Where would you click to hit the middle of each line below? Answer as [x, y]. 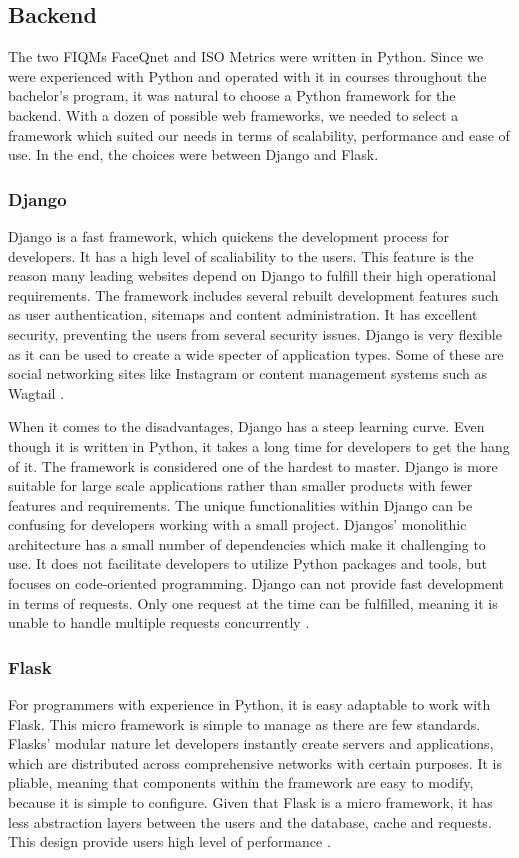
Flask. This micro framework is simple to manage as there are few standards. [244, 723]
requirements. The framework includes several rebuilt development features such [253, 294]
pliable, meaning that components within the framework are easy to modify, [241, 782]
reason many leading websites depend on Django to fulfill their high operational [252, 275]
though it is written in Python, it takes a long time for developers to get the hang [259, 445]
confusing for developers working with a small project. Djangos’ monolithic [237, 524]
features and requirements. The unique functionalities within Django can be [240, 504]
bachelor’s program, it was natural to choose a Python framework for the [232, 95]
